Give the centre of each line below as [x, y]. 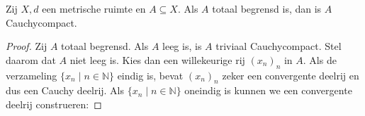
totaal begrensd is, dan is [267, 8]
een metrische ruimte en [94, 8]
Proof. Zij [27, 46]
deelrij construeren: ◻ [54, 104]
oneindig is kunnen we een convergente [268, 90]
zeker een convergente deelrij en [291, 75]
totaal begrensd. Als [105, 46]
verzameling [32, 75]
